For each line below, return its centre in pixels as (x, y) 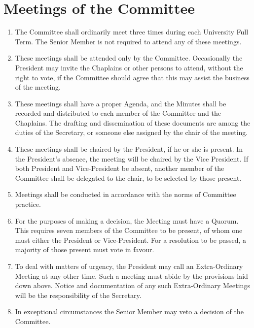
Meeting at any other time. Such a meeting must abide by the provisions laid (131, 276)
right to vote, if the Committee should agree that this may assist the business (132, 77)
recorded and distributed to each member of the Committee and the (118, 113)
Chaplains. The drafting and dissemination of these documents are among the (133, 122)
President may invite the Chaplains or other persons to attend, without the (129, 67)
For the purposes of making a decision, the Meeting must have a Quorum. (127, 220)
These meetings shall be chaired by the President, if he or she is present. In (129, 149)
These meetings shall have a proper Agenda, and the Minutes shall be (121, 103)
